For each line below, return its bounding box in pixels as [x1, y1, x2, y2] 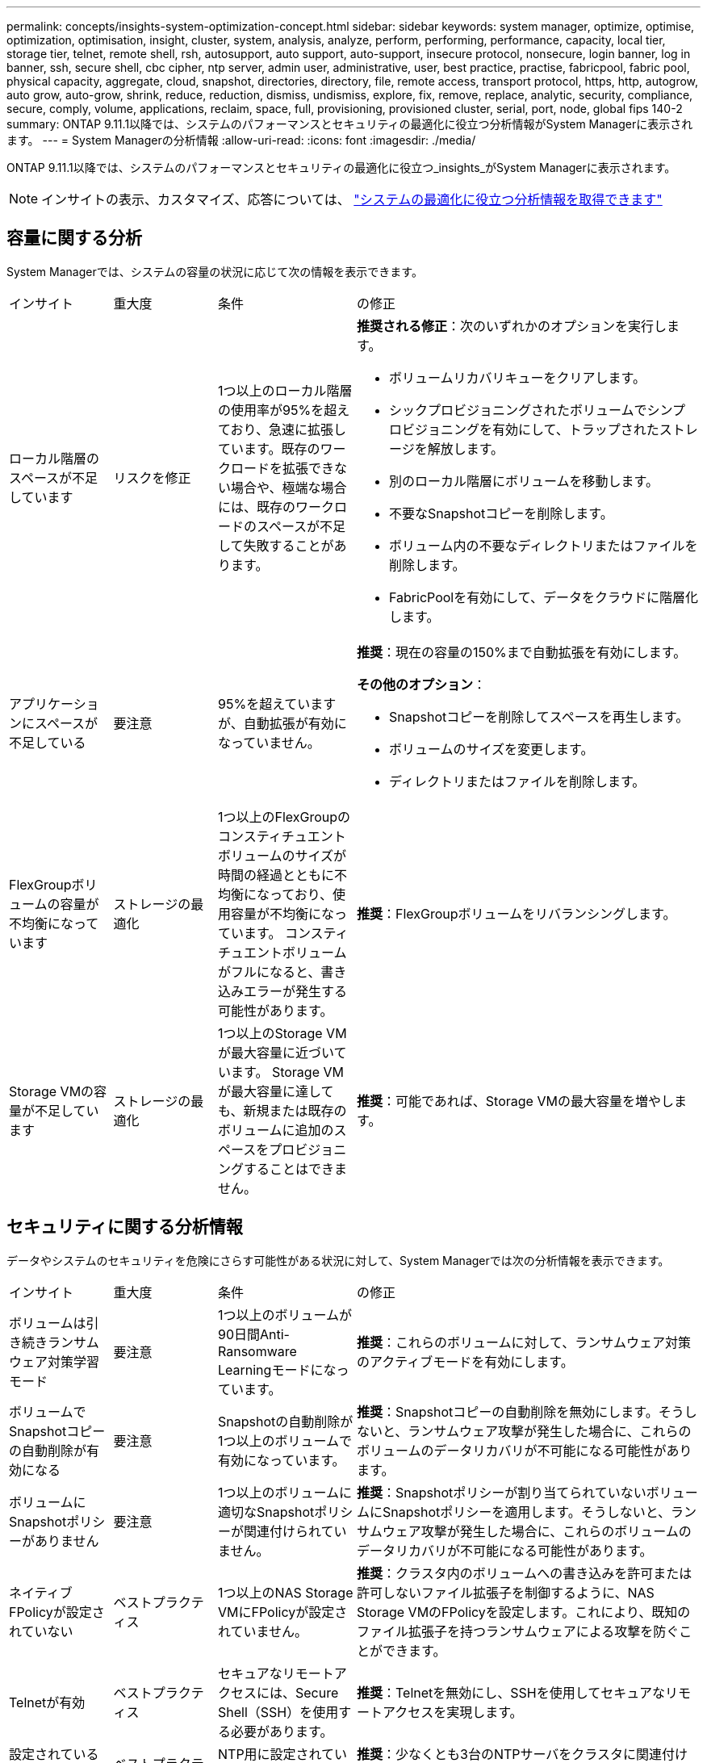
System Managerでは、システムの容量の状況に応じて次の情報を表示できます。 [6, 264, 423, 278]
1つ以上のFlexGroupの [218, 808, 351, 825]
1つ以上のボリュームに [218, 1484, 353, 1501]
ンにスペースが [9, 714, 98, 731]
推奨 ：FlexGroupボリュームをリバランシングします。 [357, 905, 676, 922]
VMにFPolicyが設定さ [218, 1603, 348, 1620]
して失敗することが [218, 537, 334, 554]
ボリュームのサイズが [218, 847, 347, 864]
